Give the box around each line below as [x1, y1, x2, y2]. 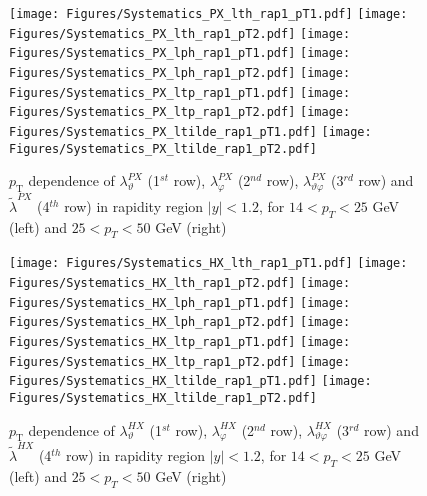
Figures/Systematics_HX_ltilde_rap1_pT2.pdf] [9, 390, 317, 405]
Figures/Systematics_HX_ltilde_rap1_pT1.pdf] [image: [9, 374, 372, 389]
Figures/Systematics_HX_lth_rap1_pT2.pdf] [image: [9, 276, 351, 291]
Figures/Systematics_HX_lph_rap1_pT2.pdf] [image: [9, 315, 351, 330]
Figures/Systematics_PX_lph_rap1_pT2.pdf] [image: [9, 65, 351, 80]
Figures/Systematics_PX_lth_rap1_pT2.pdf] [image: [9, 26, 351, 41]
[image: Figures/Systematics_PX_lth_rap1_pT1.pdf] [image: [9, 7, 408, 21]
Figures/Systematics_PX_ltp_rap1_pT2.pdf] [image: [9, 105, 351, 120]
